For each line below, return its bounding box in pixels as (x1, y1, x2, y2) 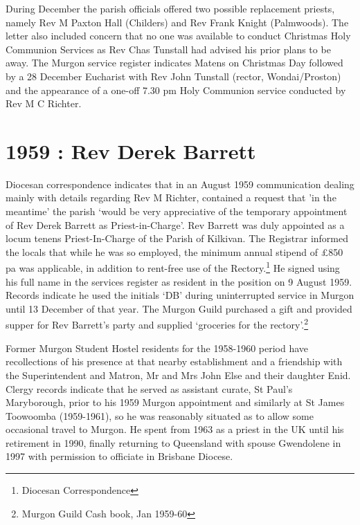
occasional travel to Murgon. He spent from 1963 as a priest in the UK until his (6, 422, 344, 436)
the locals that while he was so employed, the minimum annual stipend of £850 (6, 244, 343, 259)
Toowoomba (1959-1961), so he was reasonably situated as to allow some (6, 408, 314, 423)
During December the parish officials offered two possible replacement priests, (6, 1, 335, 15)
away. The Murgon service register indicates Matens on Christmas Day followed (6, 55, 343, 70)
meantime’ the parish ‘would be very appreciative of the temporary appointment (6, 204, 348, 219)
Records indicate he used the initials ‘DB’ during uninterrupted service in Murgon (6, 288, 354, 302)
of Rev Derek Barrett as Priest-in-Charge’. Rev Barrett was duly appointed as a (6, 217, 345, 232)
